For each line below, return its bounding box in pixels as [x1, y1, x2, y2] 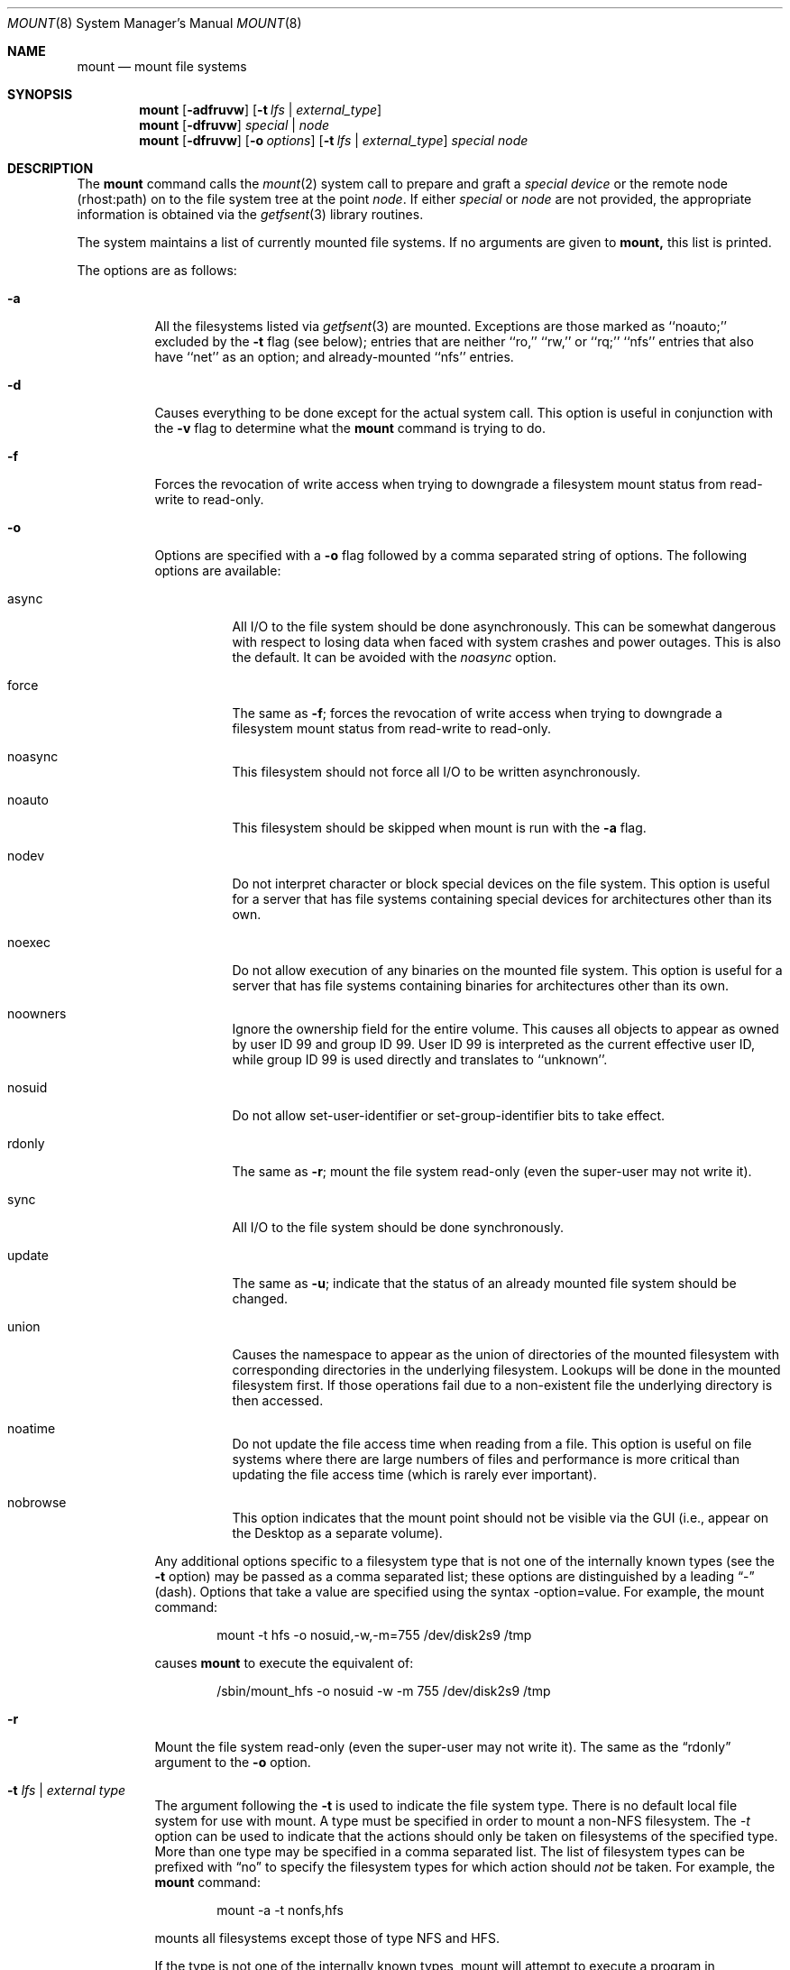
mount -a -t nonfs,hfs [216, 1902, 344, 1918]
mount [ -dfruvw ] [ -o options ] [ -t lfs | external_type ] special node [139, 133, 528, 148]
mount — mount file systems [77, 59, 247, 74]
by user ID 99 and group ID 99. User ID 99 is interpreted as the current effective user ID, [232, 1036, 756, 1052]
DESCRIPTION [7, 161, 94, 176]
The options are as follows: [77, 262, 237, 278]
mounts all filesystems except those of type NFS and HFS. [154, 1930, 501, 1946]
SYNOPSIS [7, 87, 73, 102]
